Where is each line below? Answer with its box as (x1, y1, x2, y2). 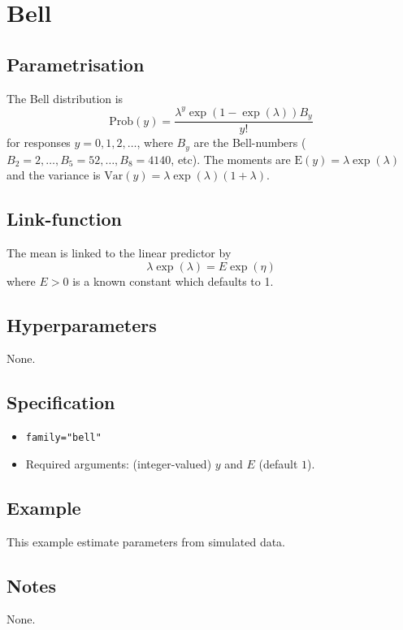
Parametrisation (6, 51, 145, 76)
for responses (6, 134, 71, 151)
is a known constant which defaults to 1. (72, 272, 274, 289)
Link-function (6, 206, 122, 231)
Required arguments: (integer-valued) (25, 455, 212, 472)
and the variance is (6, 166, 101, 183)
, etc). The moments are (171, 150, 291, 167)
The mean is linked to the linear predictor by (6, 244, 232, 261)
